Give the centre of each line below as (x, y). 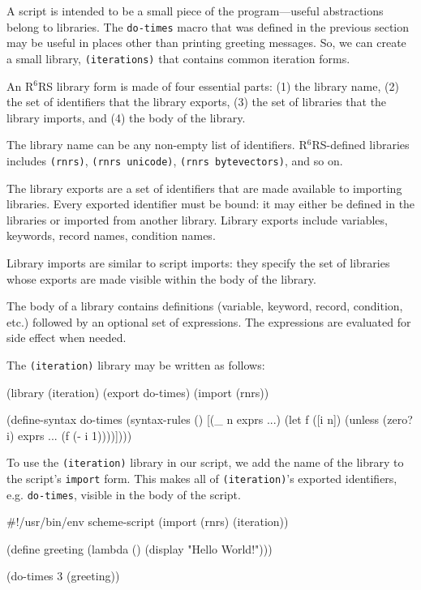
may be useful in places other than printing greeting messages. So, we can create (206, 43)
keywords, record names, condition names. (111, 235)
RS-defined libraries (361, 145)
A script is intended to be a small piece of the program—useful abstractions (195, 11)
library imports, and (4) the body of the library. (126, 117)
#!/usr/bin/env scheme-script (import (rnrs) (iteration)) (148, 522)
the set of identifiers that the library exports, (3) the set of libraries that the (197, 102)
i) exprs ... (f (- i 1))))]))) (69, 435)
